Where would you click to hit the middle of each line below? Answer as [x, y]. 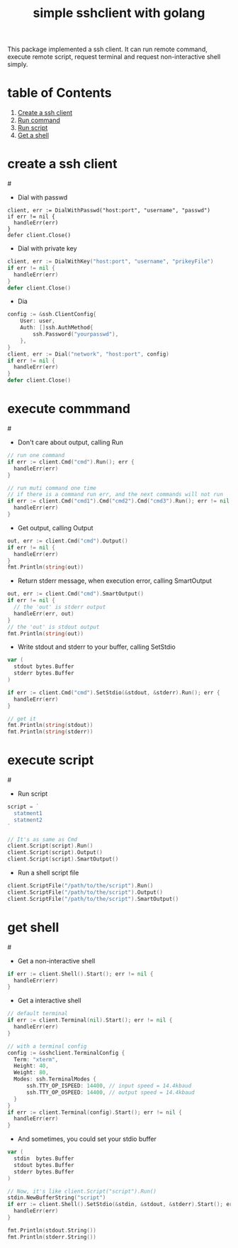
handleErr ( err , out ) [44, 613]
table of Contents [59, 93]
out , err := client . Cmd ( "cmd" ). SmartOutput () [75, 594]
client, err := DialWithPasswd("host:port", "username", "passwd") [109, 211]
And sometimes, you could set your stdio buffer [87, 1139]
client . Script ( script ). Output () [55, 853]
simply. [18, 65]
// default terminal [38, 1014]
